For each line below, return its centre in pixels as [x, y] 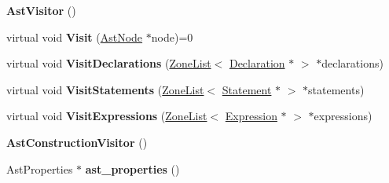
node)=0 [172, 37]
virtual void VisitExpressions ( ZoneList [107, 116]
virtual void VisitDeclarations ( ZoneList [109, 63]
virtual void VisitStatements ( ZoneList [105, 89]
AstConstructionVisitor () [77, 142]
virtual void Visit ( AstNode [75, 37]
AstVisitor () [41, 10]
